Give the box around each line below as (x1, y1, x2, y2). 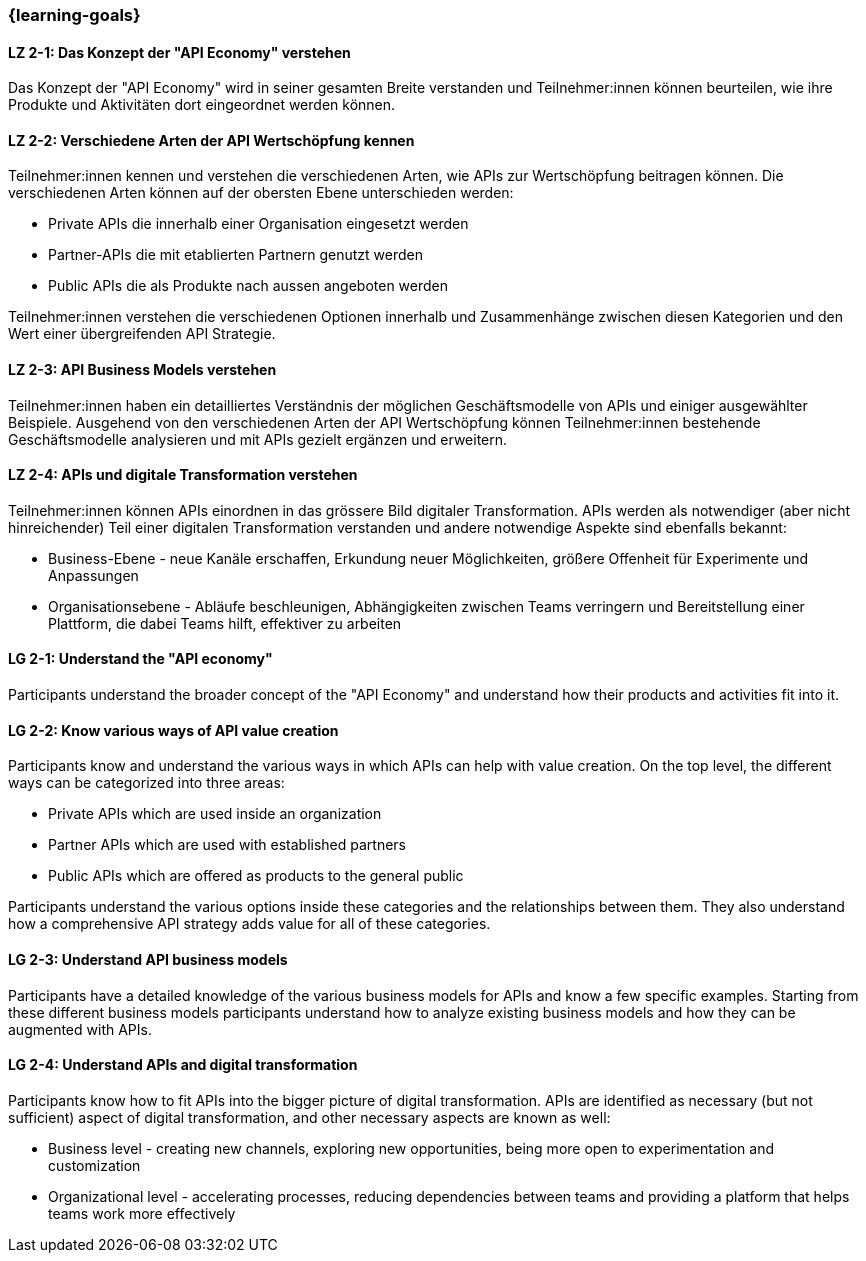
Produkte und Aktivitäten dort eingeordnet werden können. (8, 96, 396, 114)
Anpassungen (48, 566, 139, 584)
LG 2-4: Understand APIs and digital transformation (8, 1056, 358, 1074)
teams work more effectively (48, 1204, 236, 1222)
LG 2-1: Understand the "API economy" (8, 650, 273, 668)
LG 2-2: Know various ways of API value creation (8, 721, 339, 739)
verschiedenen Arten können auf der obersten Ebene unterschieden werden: (8, 184, 514, 202)
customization (48, 1156, 141, 1174)
